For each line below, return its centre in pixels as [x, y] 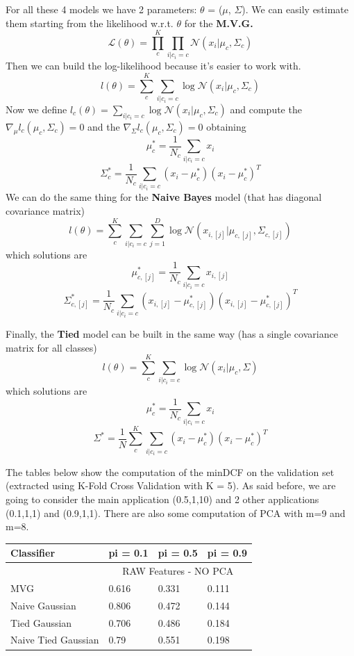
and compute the [266, 109]
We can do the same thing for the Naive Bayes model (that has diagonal [164, 197]
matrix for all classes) [51, 347]
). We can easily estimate [295, 9]
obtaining [226, 126]
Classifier [33, 553]
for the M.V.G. [219, 23]
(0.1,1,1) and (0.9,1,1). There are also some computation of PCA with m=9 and [176, 512]
